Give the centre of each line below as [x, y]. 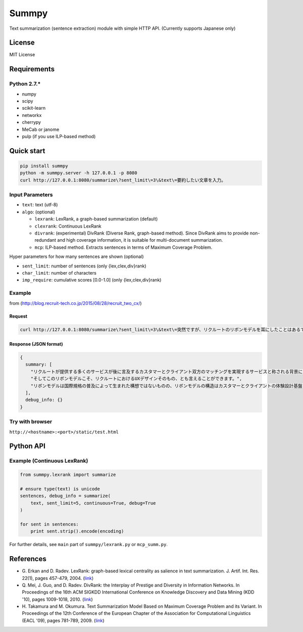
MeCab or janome [41, 129]
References [28, 559]
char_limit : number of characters [59, 273]
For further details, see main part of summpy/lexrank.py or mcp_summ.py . [88, 545]
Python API [27, 446]
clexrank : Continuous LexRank [68, 226]
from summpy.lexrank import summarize [68, 475]
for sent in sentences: [49, 524]
